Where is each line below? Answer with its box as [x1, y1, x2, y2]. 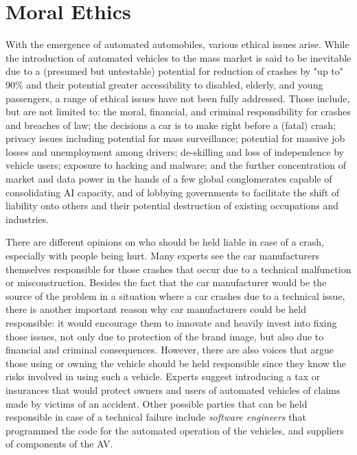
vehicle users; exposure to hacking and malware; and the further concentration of [5, 158, 346, 172]
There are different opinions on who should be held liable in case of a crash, [5, 235, 325, 249]
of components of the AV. [5, 436, 113, 451]
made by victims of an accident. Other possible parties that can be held [5, 396, 308, 410]
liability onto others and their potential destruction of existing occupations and [5, 198, 339, 213]
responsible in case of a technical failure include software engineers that [5, 410, 306, 424]
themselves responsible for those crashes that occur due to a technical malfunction [5, 261, 352, 276]
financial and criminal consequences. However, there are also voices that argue [5, 342, 334, 357]
